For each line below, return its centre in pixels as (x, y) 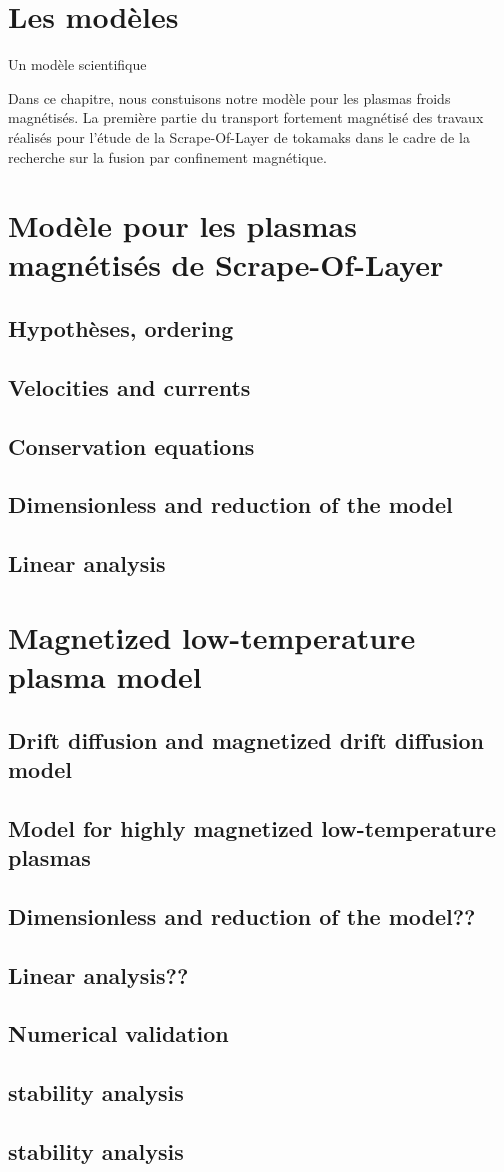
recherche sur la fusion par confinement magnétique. (167, 156)
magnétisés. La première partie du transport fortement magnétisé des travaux (246, 117)
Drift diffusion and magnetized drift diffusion (246, 739)
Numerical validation (118, 1033)
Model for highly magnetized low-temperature (252, 827)
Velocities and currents (129, 386)
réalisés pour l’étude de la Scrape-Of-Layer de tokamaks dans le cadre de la (239, 136)
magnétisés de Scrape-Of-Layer (226, 264)
